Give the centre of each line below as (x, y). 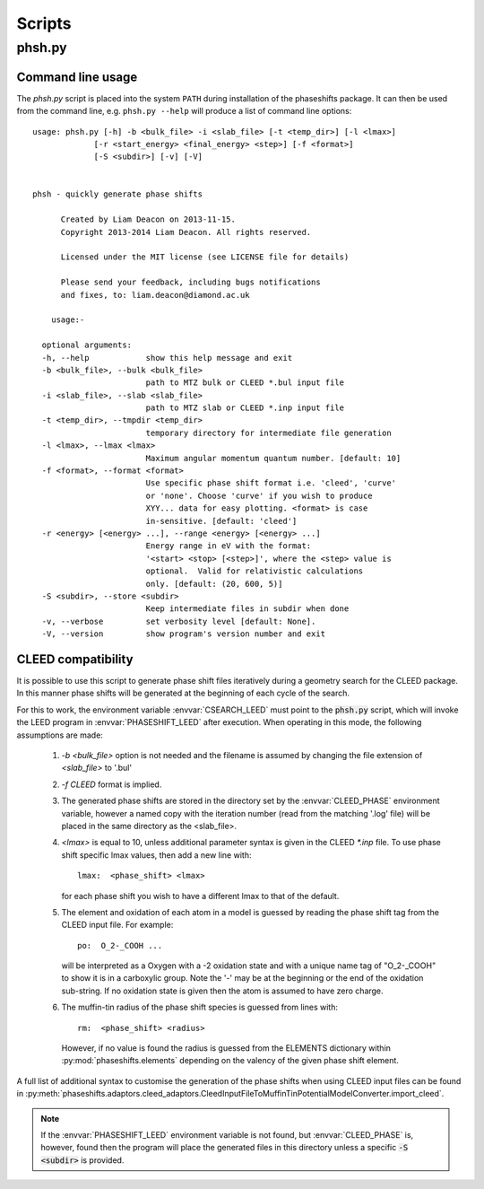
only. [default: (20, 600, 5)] (214, 584)
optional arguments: (87, 345)
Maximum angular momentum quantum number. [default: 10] (273, 458)
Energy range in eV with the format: (229, 546)
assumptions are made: (60, 735)
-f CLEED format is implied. (112, 784)
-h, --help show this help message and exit (167, 358)
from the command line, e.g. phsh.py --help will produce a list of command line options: (184, 111)
